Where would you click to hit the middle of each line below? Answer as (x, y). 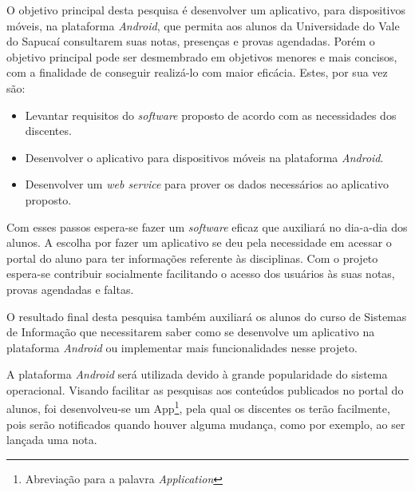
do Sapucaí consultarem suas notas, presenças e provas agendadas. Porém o (191, 41)
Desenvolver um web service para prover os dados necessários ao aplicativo (207, 184)
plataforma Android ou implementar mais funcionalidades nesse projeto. (182, 347)
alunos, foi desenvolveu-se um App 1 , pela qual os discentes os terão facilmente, (198, 407)
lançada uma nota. (52, 440)
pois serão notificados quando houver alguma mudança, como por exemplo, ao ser (206, 424)
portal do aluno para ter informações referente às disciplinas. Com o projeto (192, 258)
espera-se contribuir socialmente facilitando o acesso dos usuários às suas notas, (201, 274)
